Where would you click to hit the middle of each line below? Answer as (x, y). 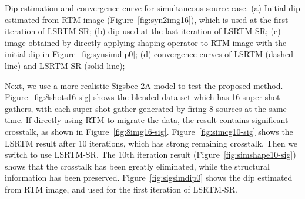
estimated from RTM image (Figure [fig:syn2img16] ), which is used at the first (147, 19)
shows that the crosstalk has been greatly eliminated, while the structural (137, 166)
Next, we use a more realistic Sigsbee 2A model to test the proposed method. (144, 85)
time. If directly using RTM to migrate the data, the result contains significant (147, 120)
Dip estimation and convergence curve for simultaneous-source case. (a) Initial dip (152, 8)
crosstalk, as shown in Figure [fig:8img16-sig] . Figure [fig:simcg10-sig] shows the (149, 131)
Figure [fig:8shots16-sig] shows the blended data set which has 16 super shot (143, 97)
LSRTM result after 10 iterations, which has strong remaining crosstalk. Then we (151, 143)
